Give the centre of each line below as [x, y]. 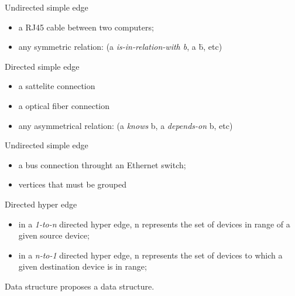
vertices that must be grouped [72, 184]
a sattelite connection [57, 86]
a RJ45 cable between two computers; [86, 27]
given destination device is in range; [83, 266]
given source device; [54, 235]
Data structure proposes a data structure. [80, 286]
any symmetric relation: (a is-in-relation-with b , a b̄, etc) [120, 47]
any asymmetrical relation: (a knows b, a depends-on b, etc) [126, 125]
